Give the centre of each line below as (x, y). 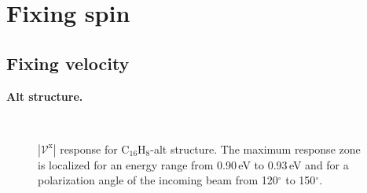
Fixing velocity (68, 63)
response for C (95, 148)
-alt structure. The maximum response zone (255, 148)
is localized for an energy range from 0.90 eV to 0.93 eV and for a (193, 164)
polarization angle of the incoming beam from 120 (158, 180)
